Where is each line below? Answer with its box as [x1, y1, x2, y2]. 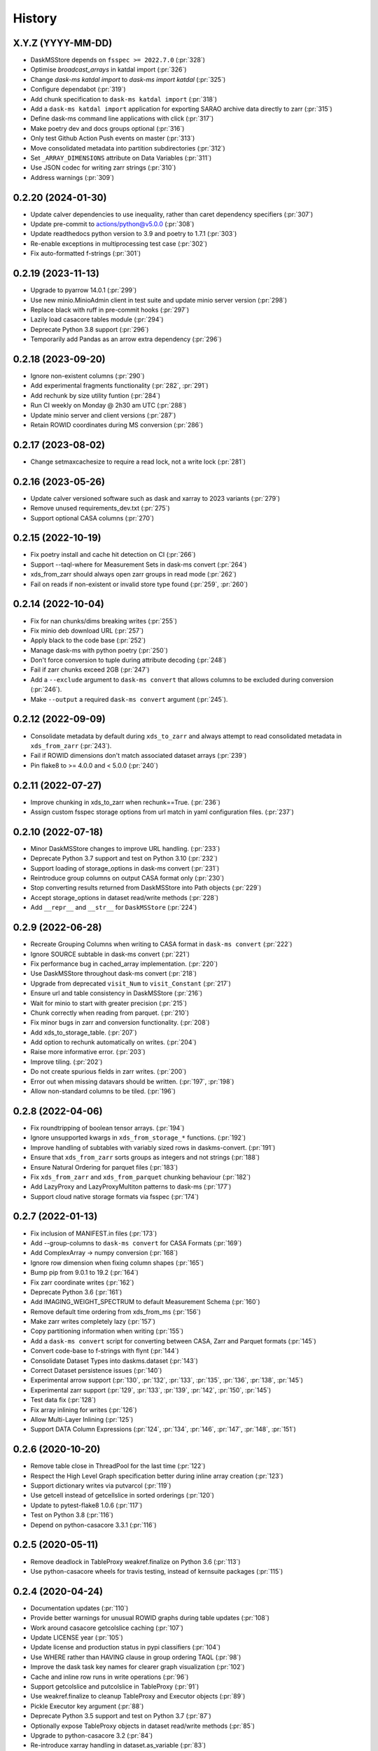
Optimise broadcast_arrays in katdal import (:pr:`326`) [30, 65, 187, 74]
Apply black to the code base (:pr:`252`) [30, 636, 146, 644]
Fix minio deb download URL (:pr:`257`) [30, 626, 144, 635]
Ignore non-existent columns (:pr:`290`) [30, 371, 145, 380]
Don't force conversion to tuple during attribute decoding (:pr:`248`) [30, 656, 227, 665]
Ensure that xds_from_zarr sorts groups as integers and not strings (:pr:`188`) [30, 1153, 260, 1162]
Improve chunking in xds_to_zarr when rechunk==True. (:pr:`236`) [30, 798, 220, 806]
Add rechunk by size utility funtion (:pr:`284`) [30, 391, 161, 399]
